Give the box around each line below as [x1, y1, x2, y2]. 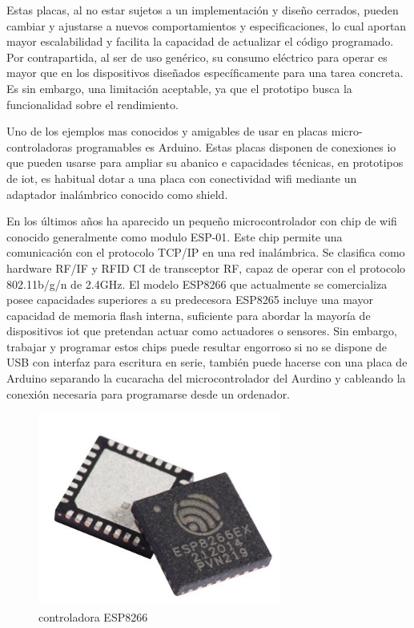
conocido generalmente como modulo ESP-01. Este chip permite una [6, 228, 343, 245]
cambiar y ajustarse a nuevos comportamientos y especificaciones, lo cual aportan [6, 17, 407, 34]
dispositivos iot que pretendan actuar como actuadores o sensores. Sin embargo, [6, 322, 398, 339]
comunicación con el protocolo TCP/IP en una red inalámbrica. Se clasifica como [6, 244, 405, 261]
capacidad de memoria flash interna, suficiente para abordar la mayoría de [6, 306, 371, 323]
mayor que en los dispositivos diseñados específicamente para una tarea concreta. [6, 64, 404, 81]
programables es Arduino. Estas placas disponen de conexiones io [75, 138, 396, 155]
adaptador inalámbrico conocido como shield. [6, 185, 228, 202]
